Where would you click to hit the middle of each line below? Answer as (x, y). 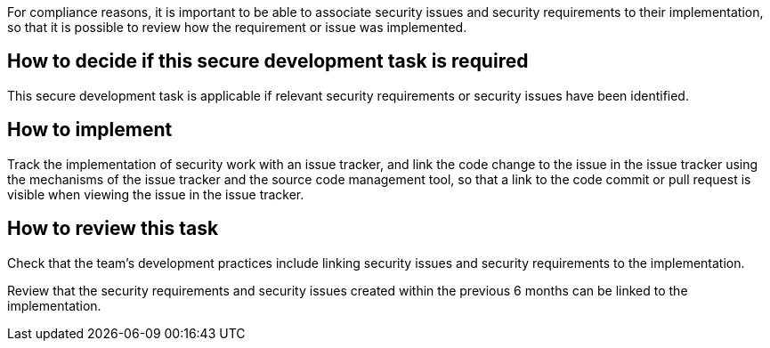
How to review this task (113, 229)
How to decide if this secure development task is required (268, 61)
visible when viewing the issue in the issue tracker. (156, 194)
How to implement (90, 130)
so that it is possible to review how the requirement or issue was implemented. (237, 27)
